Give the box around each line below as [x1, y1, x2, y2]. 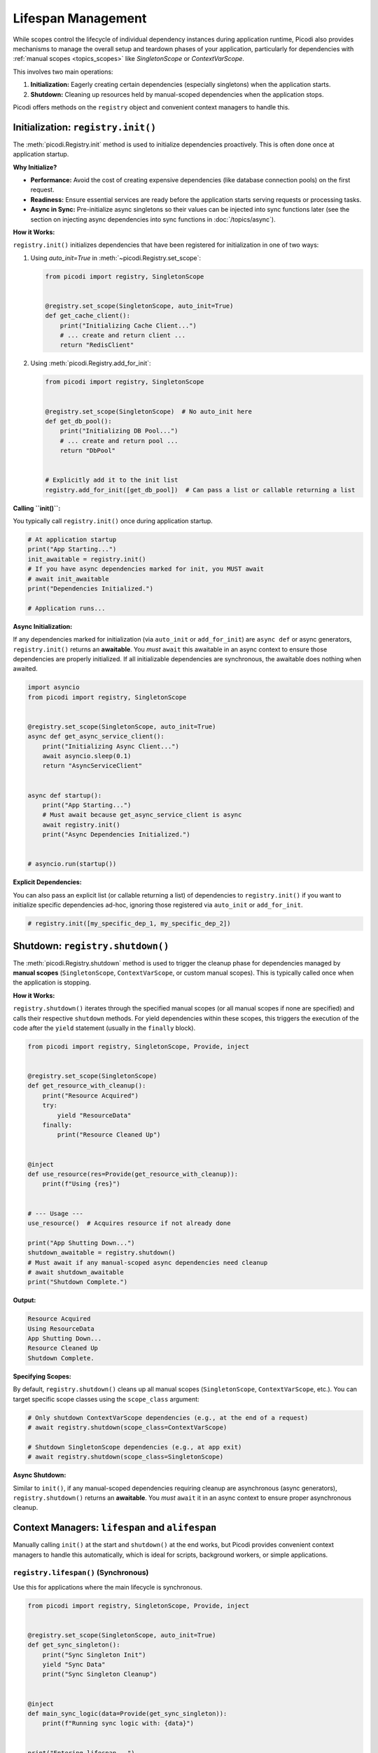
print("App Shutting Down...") [27, 1238, 136, 1247]
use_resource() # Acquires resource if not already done [27, 1219, 231, 1227]
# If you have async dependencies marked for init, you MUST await [27, 565, 265, 573]
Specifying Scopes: [13, 1372, 71, 1381]
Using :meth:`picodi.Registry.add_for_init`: [30, 359, 151, 367]
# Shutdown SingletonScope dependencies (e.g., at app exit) [27, 1443, 242, 1451]
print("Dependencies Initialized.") [27, 585, 154, 593]
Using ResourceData [27, 1325, 94, 1332]
